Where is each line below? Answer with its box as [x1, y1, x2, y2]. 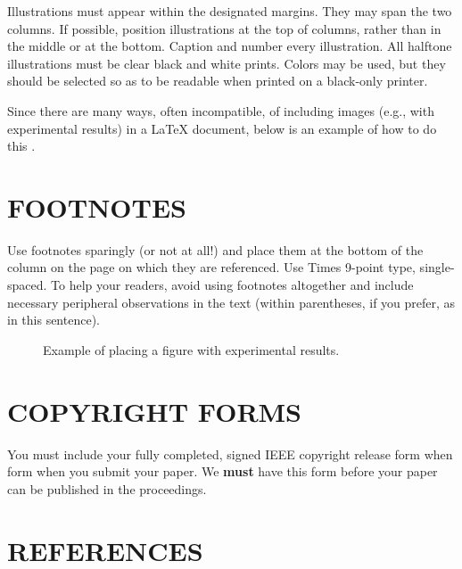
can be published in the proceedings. [7, 479, 207, 498]
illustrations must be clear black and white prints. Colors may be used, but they [7, 54, 446, 72]
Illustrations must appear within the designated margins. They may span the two [7, 2, 452, 20]
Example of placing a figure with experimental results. [43, 340, 340, 359]
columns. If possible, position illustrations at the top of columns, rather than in [7, 19, 441, 37]
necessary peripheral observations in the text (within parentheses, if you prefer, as [7, 293, 456, 311]
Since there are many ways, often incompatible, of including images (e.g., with [7, 101, 434, 120]
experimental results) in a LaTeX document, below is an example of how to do [7, 119, 437, 137]
